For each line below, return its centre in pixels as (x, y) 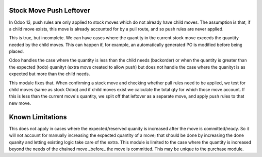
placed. (16, 51)
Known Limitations (38, 117)
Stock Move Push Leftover (50, 10)
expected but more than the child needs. (49, 74)
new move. (20, 103)
